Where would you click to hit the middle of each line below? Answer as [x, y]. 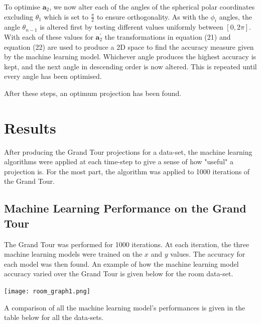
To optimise [22, 7]
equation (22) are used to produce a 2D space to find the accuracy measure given [129, 46]
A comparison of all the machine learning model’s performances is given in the [125, 307]
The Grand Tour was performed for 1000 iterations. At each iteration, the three [127, 244]
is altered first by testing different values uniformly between [132, 27]
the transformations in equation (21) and [168, 36]
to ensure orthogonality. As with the [152, 16]
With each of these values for [49, 36]
